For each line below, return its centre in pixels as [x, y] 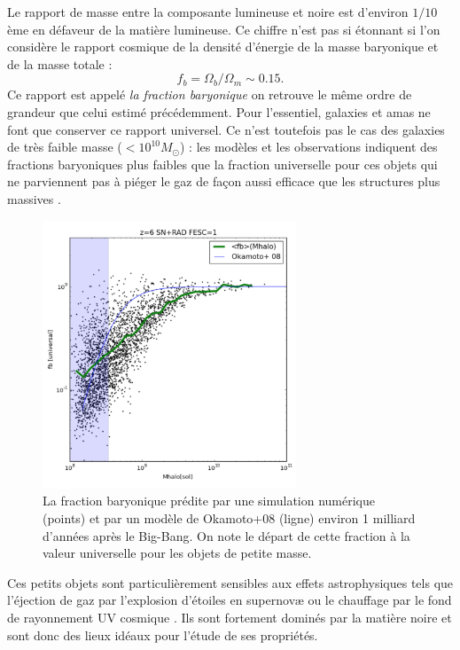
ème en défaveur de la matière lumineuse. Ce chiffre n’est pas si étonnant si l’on [224, 29]
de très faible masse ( [65, 147]
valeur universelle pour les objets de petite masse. [177, 553]
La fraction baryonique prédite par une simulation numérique [209, 501]
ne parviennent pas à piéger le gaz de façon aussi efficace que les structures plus [224, 181]
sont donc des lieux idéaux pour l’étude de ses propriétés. [163, 634]
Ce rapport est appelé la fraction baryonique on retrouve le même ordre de [210, 94]
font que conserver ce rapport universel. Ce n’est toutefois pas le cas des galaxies [226, 129]
